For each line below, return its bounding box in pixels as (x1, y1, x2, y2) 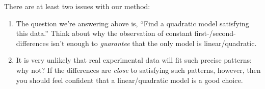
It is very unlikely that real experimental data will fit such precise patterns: (16, 55, 252, 65)
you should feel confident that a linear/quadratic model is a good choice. (16, 74, 243, 85)
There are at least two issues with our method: (4, 1, 150, 11)
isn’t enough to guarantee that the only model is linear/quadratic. (50, 37, 257, 48)
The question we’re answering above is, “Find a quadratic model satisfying (16, 18, 249, 28)
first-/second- (194, 28, 236, 38)
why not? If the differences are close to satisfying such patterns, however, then (16, 64, 261, 75)
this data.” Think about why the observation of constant (16, 28, 193, 38)
